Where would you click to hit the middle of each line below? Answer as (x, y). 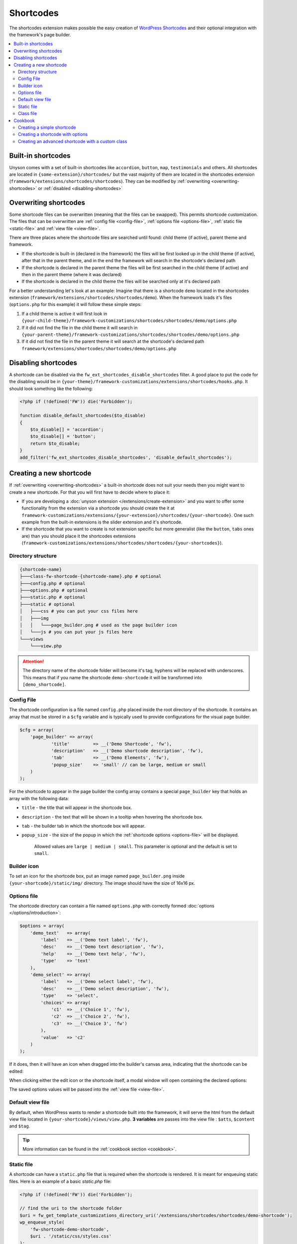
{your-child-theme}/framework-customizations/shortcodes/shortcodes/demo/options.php (129, 321)
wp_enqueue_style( (42, 1222)
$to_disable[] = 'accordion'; (67, 430)
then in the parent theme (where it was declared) (72, 274)
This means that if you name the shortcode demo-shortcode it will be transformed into (112, 677)
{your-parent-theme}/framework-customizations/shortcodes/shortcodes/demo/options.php (131, 335)
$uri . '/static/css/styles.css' (71, 1236)
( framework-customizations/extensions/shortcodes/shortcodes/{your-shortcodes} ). (122, 543)
